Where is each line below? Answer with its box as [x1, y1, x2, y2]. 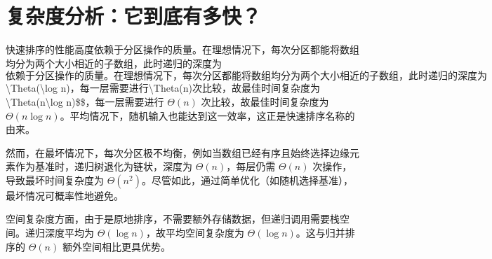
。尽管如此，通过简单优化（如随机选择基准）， [141, 172, 353, 187]
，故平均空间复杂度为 [145, 225, 244, 240]
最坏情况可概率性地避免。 [6, 188, 124, 202]
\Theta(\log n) [6, 80, 70, 95]
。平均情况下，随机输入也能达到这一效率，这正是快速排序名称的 [60, 108, 355, 122]
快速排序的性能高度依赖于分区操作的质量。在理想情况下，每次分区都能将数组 [6, 42, 359, 57]
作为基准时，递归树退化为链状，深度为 [15, 159, 192, 174]
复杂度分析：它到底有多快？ [6, 1, 262, 30]
